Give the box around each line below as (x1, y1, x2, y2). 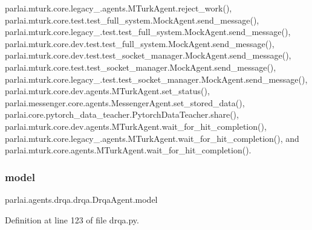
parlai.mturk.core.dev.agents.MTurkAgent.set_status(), (5, 85, 210, 97)
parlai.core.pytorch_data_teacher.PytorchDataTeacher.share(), (5, 108, 239, 121)
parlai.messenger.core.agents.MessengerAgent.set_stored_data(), (5, 96, 245, 109)
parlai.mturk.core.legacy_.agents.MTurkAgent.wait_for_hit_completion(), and (5, 132, 299, 144)
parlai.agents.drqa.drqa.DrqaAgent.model (5, 193, 158, 205)
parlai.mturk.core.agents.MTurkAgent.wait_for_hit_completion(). (5, 144, 252, 156)
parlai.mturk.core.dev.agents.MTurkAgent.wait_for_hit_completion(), (5, 120, 267, 132)
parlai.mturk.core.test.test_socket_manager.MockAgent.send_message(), (5, 60, 276, 73)
